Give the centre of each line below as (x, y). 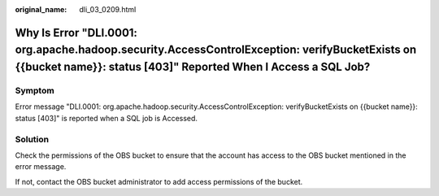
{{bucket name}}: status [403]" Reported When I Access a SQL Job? (193, 67)
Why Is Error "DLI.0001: (76, 33)
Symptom (35, 90)
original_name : (41, 9)
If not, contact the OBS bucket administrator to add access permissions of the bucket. (159, 181)
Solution (32, 139)
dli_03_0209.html (108, 9)
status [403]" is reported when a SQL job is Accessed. (106, 118)
